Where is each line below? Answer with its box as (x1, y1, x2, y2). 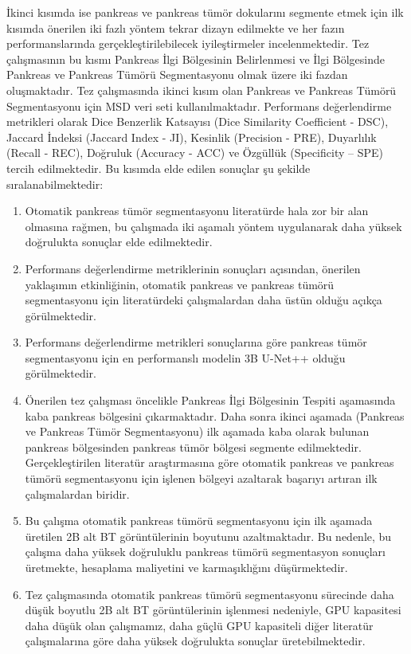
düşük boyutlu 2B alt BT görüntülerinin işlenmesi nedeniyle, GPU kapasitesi (25, 601, 401, 618)
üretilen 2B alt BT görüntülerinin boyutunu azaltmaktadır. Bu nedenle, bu (25, 527, 392, 544)
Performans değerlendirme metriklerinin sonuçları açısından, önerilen (25, 260, 361, 276)
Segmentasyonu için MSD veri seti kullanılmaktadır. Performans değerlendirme (6, 97, 392, 114)
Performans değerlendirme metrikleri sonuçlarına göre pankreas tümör (25, 334, 367, 350)
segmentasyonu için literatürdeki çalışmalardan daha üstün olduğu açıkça (25, 292, 382, 308)
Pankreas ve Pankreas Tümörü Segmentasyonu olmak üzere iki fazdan (6, 66, 348, 83)
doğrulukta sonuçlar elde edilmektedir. (25, 233, 213, 250)
